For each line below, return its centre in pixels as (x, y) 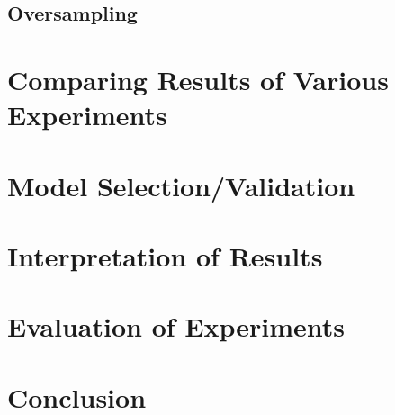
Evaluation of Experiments (176, 326)
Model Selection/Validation (181, 185)
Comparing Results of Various (198, 79)
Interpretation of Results (165, 255)
